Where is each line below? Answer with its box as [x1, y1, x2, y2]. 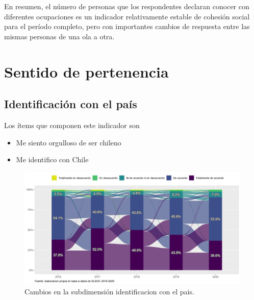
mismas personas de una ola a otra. [4, 31, 115, 41]
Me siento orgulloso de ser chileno [16, 137, 121, 147]
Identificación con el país [4, 96, 137, 112]
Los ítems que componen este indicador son [4, 119, 140, 130]
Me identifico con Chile [16, 154, 89, 165]
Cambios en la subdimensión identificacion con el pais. [24, 286, 194, 296]
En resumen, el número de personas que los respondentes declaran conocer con [4, 1, 249, 11]
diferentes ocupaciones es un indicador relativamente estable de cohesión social [4, 11, 250, 21]
